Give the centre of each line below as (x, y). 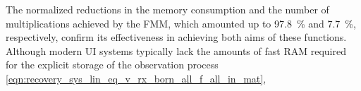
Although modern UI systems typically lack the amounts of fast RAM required (176, 50)
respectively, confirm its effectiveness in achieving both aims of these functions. (176, 37)
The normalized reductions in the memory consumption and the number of (167, 9)
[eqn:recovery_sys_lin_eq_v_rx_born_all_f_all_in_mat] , (136, 78)
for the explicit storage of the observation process (112, 65)
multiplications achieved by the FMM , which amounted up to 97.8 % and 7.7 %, (181, 23)
